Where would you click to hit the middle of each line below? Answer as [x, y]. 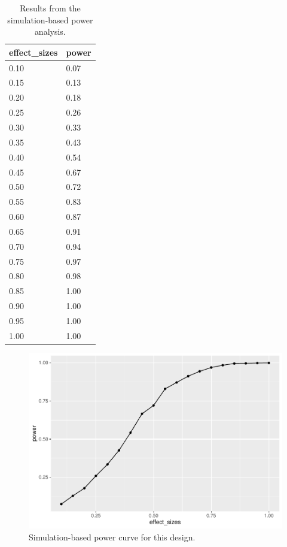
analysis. [50, 31]
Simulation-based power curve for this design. [112, 537]
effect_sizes [33, 52]
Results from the [50, 8]
